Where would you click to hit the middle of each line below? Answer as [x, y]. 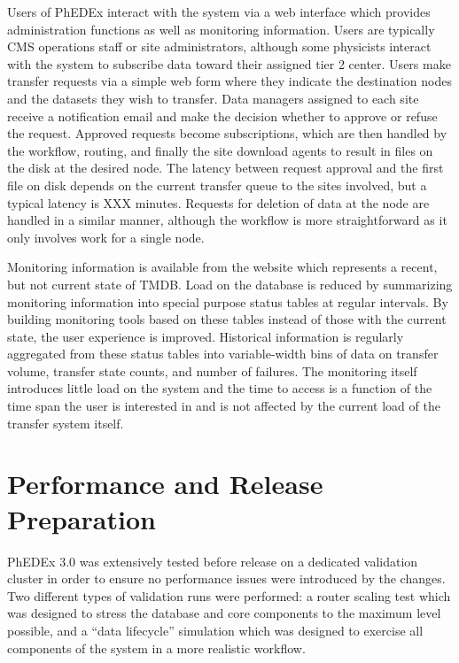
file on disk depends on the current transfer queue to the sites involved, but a [217, 185]
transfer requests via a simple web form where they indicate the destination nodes [229, 81]
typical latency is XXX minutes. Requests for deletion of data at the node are [218, 202]
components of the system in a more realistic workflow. [156, 648]
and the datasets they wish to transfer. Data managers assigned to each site [213, 98]
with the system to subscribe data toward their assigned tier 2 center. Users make [229, 63]
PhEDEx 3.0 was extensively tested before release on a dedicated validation [213, 561]
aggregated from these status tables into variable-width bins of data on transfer [223, 354]
